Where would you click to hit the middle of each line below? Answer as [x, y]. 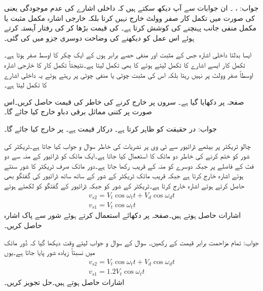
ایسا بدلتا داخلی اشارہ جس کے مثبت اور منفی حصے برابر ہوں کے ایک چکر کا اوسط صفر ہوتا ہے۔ [128, 55]
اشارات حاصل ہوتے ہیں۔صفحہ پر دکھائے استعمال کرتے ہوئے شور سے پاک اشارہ [123, 215]
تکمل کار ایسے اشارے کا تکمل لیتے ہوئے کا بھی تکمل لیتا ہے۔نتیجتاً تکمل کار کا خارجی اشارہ [125, 64]
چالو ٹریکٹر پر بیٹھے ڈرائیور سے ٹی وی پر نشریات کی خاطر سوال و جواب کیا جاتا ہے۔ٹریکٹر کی [127, 145]
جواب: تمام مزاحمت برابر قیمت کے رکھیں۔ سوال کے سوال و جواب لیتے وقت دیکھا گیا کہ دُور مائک [131, 242]
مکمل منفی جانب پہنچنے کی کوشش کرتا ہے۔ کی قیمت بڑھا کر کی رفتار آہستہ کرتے [130, 28]
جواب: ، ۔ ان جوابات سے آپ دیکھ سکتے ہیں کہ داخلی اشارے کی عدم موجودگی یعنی [131, 8]
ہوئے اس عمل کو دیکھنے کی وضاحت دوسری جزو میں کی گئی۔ [99, 37]
